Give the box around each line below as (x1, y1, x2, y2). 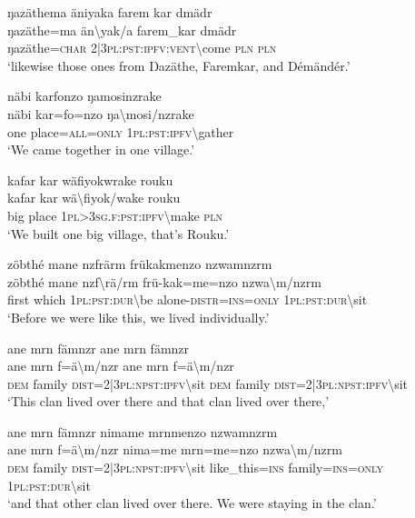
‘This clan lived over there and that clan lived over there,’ (7, 392, 330, 411)
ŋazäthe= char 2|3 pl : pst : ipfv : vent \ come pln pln (7, 38, 277, 57)
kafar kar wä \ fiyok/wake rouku (7, 188, 181, 207)
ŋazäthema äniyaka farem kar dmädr (7, 3, 212, 21)
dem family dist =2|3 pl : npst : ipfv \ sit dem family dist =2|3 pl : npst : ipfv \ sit (7, 374, 409, 393)
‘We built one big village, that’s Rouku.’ (7, 224, 230, 243)
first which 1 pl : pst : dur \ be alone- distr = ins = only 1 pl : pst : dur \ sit (7, 290, 368, 309)
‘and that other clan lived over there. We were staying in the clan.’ (7, 493, 377, 513)
